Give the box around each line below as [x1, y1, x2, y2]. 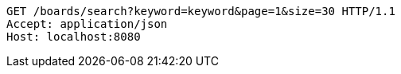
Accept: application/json [6, 18, 168, 30]
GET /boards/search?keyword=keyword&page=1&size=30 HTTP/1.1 [6, 5, 395, 18]
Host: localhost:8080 [6, 30, 141, 43]
